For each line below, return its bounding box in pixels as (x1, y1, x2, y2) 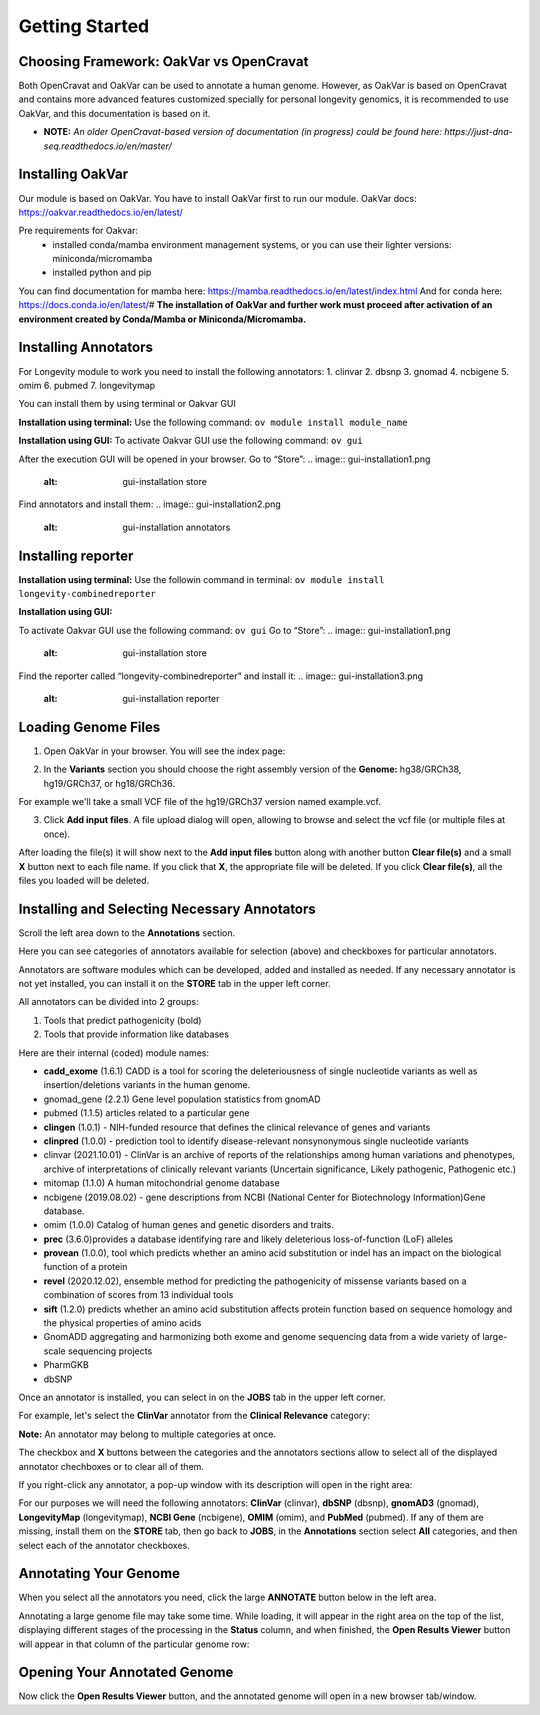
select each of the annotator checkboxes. (18, 1539, 190, 1551)
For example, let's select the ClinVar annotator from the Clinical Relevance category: (18, 1410, 370, 1422)
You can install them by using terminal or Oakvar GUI (18, 398, 237, 410)
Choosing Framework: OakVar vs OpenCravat (18, 53, 309, 70)
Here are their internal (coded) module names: (18, 1046, 210, 1059)
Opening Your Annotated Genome (18, 1664, 234, 1681)
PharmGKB (43, 1359, 89, 1371)
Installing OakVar (18, 166, 129, 183)
